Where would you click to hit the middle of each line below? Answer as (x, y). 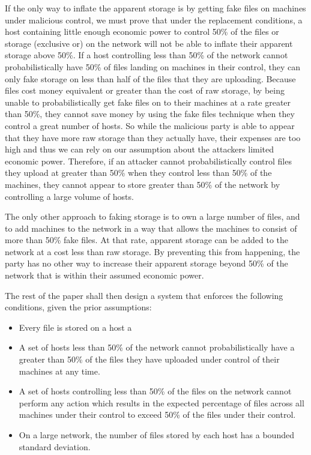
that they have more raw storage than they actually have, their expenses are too (153, 137)
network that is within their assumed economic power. (104, 275)
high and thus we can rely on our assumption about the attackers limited (140, 149)
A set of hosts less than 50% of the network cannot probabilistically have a (157, 347)
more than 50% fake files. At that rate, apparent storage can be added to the (147, 240)
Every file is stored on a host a (75, 327)
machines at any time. (59, 371)
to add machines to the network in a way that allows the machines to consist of (151, 228)
